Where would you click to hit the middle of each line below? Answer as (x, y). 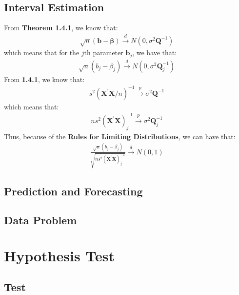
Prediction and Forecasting (73, 191)
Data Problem (40, 220)
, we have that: (155, 53)
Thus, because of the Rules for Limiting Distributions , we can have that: (120, 136)
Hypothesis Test (60, 256)
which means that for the (42, 53)
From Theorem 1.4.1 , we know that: (61, 28)
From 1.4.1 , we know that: (44, 79)
